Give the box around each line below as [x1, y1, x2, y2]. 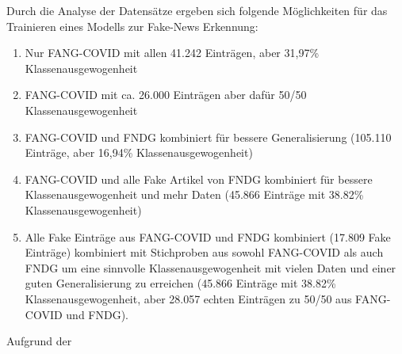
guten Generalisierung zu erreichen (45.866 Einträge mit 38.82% [25, 275, 336, 291]
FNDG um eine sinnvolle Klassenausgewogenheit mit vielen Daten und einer [25, 259, 396, 276]
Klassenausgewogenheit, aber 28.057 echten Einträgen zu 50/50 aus [25, 290, 352, 306]
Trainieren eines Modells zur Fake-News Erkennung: [6, 17, 258, 34]
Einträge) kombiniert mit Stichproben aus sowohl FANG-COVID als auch [25, 244, 384, 261]
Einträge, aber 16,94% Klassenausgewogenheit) [25, 144, 253, 161]
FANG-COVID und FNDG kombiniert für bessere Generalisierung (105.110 [25, 128, 392, 145]
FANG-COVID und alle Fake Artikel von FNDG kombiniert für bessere [25, 170, 373, 187]
